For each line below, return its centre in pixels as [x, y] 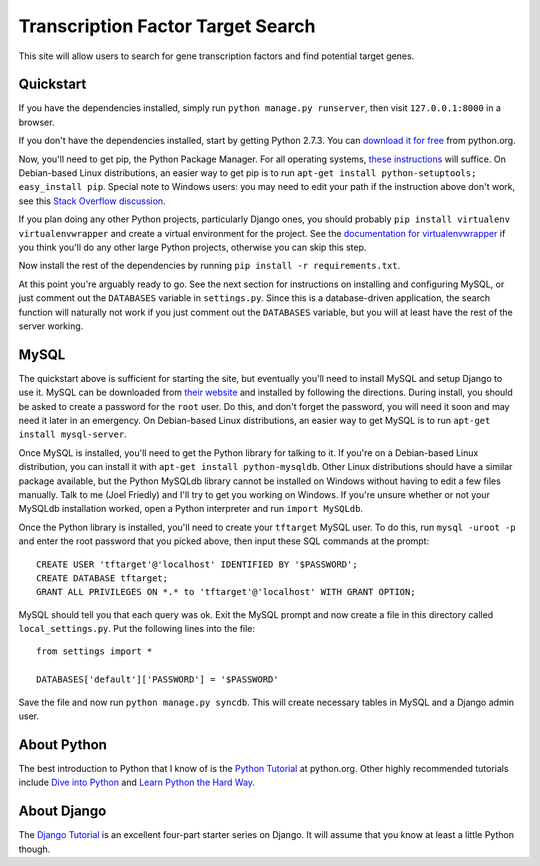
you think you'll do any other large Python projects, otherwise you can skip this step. [192, 247]
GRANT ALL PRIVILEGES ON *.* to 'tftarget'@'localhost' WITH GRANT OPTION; [226, 592]
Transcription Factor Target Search [167, 26]
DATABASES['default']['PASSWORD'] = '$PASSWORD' [157, 679]
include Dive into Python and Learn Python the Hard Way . [136, 782]
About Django [62, 811]
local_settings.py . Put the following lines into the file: [136, 629]
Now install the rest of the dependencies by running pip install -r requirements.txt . [209, 266]
